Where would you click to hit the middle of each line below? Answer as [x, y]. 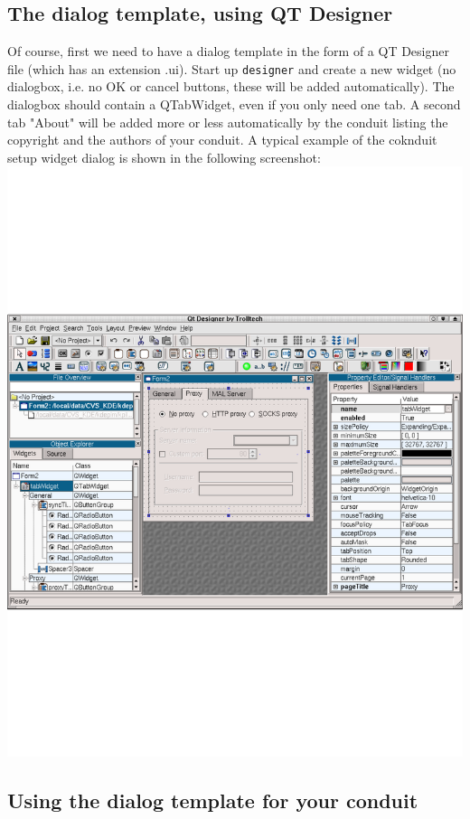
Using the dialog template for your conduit [213, 800]
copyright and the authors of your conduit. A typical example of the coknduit [222, 140]
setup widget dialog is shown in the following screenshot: [164, 157]
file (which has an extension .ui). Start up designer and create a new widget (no [232, 68]
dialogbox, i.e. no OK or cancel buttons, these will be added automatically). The [231, 86]
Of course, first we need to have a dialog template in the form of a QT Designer [228, 51]
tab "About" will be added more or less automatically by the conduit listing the [228, 122]
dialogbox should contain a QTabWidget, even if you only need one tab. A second [234, 104]
